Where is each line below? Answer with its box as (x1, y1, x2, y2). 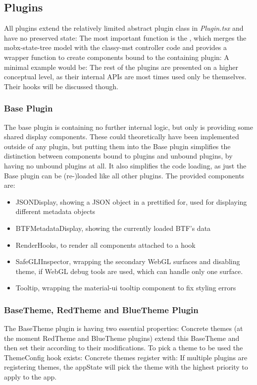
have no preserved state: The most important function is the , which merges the (4, 32, 247, 43)
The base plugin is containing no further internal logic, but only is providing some (4, 121, 253, 132)
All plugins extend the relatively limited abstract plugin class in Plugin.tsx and (4, 23, 244, 33)
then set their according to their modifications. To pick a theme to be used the (4, 342, 243, 353)
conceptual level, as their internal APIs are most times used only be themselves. (4, 71, 247, 82)
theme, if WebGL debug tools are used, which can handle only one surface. (15, 266, 243, 276)
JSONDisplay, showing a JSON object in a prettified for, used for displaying (15, 196, 247, 207)
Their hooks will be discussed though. (4, 81, 118, 91)
